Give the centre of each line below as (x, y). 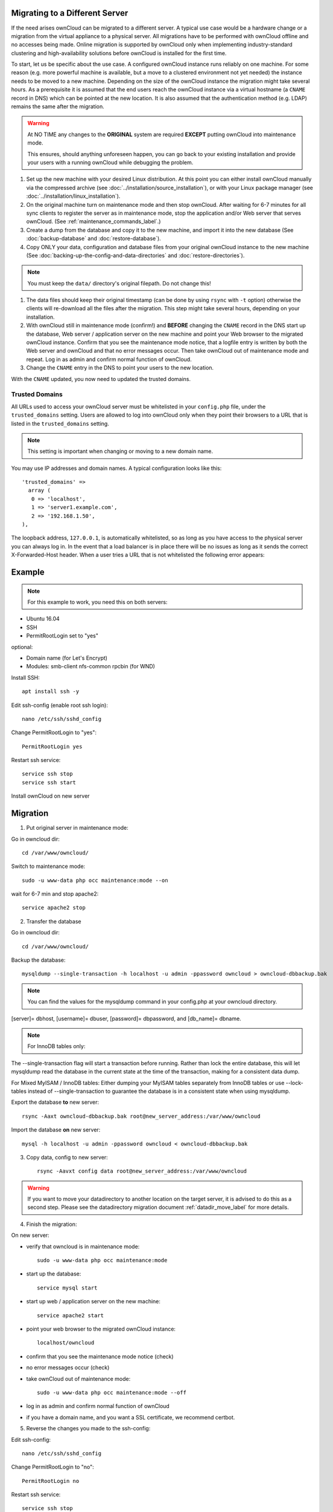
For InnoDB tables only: (56, 1046)
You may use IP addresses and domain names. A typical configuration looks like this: (116, 468)
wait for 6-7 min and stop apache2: (55, 894)
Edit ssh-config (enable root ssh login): (59, 705)
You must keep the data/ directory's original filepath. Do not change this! (119, 283)
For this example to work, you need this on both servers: (97, 602)
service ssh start (49, 782)
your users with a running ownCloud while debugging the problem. (110, 162)
